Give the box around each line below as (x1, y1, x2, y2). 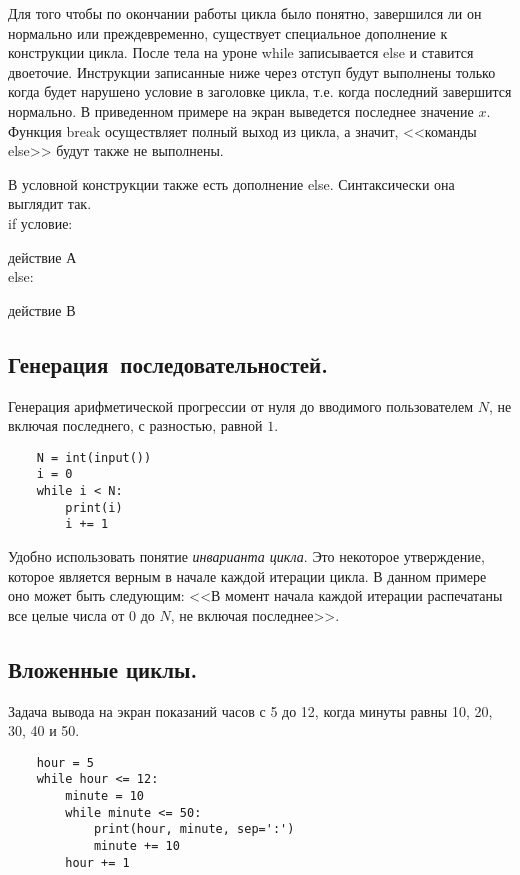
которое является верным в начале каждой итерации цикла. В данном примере (8, 565, 487, 586)
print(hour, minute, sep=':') (93, 822, 295, 837)
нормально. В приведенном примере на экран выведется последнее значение (8, 100, 474, 121)
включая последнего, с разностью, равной (8, 415, 263, 436)
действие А (8, 246, 77, 267)
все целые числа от (8, 604, 125, 625)
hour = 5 (36, 755, 94, 770)
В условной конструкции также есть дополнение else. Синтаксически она (8, 173, 455, 194)
